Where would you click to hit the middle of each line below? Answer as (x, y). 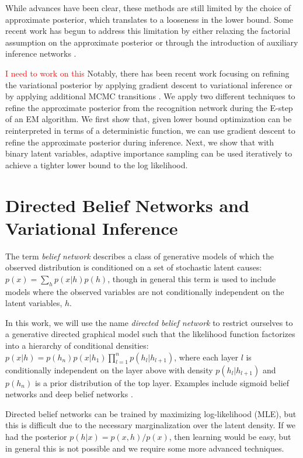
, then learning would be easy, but (230, 436)
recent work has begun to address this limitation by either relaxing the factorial (148, 31)
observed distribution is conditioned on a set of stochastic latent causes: (134, 267)
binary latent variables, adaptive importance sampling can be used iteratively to (149, 153)
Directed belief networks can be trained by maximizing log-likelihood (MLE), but (151, 413)
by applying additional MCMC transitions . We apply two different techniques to (150, 96)
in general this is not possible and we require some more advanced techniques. (145, 448)
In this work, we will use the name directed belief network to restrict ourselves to (149, 322)
